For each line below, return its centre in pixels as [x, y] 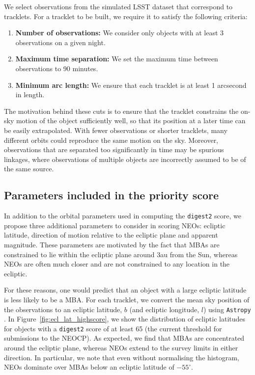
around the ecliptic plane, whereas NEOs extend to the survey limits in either [121, 348]
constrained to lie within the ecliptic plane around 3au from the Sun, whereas [121, 254]
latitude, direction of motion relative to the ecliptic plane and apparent [111, 235]
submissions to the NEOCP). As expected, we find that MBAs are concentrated [124, 338]
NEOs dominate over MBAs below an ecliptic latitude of [89, 367]
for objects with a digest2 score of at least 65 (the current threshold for [113, 328]
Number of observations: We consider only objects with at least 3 [120, 33]
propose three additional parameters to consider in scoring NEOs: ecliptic [115, 225]
